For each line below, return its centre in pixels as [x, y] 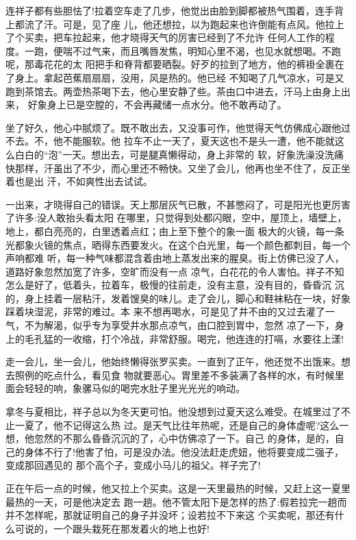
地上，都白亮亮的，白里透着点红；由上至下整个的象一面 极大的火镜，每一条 [175, 231]
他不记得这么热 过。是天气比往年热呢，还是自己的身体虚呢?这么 [196, 425]
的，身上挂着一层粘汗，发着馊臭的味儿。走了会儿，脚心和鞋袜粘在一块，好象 [178, 298]
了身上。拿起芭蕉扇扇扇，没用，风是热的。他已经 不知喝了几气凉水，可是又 [175, 77]
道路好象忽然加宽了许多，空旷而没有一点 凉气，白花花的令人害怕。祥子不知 [175, 271]
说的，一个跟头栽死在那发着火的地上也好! [117, 528]
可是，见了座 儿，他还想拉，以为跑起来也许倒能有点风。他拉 [199, 24]
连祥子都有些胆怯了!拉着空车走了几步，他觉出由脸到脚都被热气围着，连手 [170, 10]
